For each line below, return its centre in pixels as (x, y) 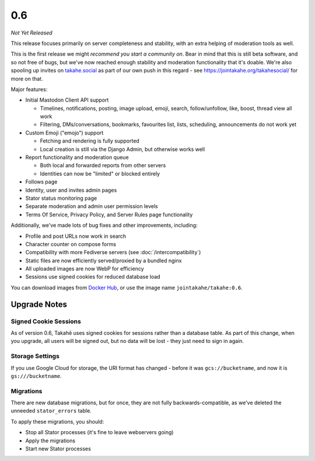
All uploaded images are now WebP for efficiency (85, 269)
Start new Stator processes (58, 449)
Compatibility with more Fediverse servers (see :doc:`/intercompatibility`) (113, 252)
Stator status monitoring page (61, 198)
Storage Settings (35, 356)
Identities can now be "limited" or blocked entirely (100, 174)
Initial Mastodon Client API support (67, 100)
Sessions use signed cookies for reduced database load (93, 277)
